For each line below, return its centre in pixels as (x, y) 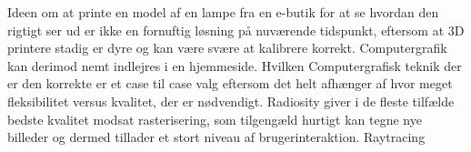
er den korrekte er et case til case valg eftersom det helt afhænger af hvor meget (230, 83)
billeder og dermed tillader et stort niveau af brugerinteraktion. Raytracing (216, 137)
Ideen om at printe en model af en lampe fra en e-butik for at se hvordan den (223, 12)
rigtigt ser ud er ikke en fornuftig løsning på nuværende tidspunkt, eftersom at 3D (236, 30)
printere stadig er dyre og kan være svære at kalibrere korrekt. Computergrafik (227, 48)
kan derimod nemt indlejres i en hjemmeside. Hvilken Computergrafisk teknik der (235, 65)
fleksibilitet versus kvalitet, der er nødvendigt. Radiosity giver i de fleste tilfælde (231, 101)
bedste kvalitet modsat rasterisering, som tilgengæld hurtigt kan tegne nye (215, 119)
